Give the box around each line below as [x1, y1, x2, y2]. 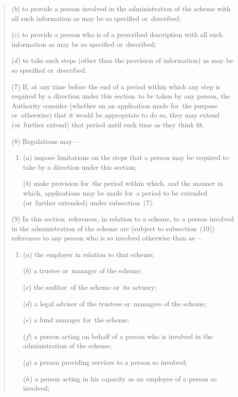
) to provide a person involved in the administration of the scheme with [17, 3, 231, 13]
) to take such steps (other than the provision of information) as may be [18, 55, 233, 65]
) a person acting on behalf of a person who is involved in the [29, 331, 213, 341]
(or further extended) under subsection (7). [23, 197, 154, 207]
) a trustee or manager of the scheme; [29, 265, 142, 276]
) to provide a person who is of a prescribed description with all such [17, 29, 223, 40]
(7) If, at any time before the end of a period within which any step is [11, 81, 220, 91]
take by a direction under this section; [23, 161, 137, 172]
